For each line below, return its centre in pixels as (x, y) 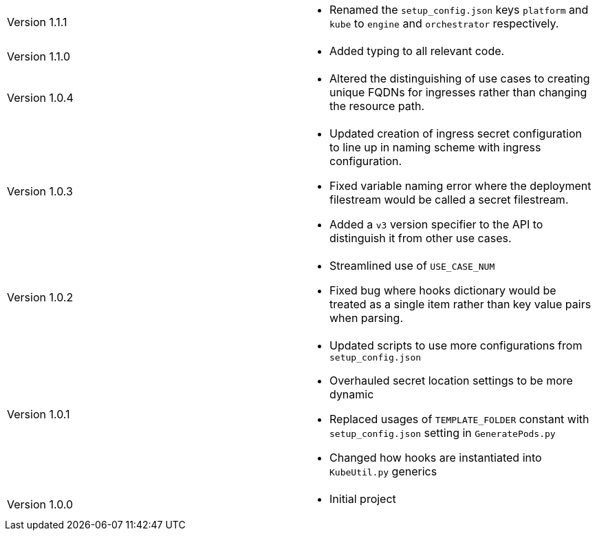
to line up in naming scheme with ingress (435, 147)
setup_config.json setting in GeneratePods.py (443, 433)
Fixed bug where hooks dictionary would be (443, 290)
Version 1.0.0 (40, 504)
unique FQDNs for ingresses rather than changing (458, 92)
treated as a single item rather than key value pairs (460, 304)
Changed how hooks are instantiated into (436, 458)
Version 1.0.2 (40, 297)
